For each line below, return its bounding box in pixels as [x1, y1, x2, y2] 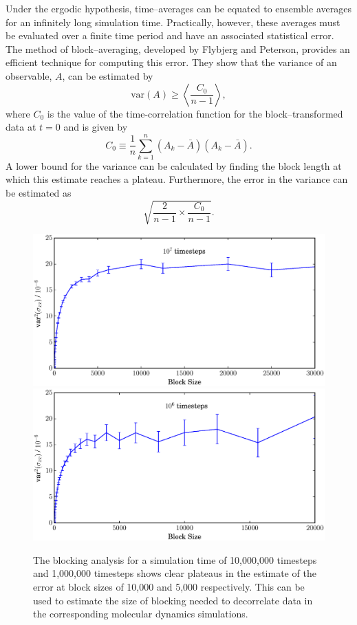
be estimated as [6, 186, 72, 200]
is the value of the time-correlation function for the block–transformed [47, 106, 343, 120]
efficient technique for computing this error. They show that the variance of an [6, 55, 337, 69]
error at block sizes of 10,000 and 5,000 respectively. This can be [33, 579, 305, 593]
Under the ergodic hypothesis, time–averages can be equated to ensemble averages [6, 1, 351, 15]
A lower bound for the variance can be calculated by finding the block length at [6, 158, 342, 173]
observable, [6, 68, 52, 83]
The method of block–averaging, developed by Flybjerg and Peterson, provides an [6, 41, 350, 56]
